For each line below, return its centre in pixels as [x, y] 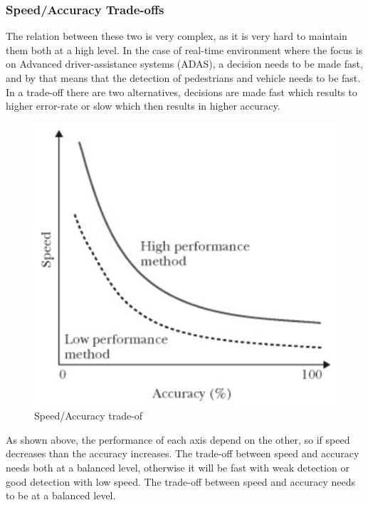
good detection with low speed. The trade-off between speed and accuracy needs [181, 481]
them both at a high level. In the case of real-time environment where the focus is [184, 50]
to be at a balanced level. [61, 495]
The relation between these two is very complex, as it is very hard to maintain [177, 36]
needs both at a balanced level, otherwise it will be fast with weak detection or [178, 468]
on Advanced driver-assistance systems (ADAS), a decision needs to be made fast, [184, 64]
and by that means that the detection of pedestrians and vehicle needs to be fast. [183, 78]
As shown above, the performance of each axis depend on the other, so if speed [178, 439]
